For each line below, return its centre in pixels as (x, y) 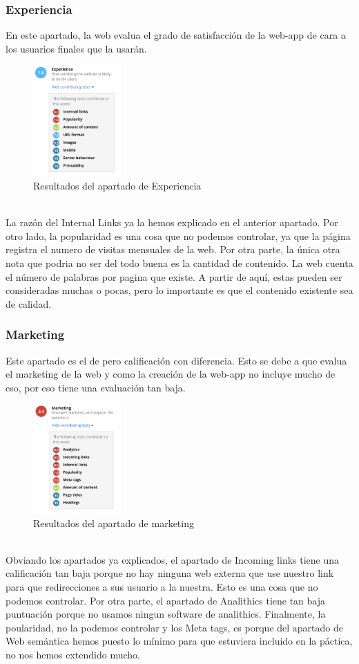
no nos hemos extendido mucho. (73, 654)
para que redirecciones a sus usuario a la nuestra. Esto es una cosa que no (162, 587)
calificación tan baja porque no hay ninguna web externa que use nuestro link (170, 573)
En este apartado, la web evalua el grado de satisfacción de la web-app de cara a (176, 35)
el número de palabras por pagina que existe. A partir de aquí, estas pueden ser (174, 276)
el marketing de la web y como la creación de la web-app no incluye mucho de (171, 374)
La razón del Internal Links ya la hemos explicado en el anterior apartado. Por (172, 222)
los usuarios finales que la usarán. (76, 48)
